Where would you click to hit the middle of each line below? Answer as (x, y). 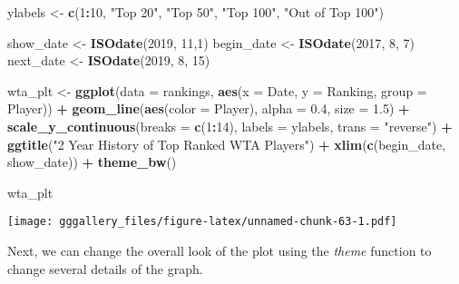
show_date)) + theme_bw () (92, 162)
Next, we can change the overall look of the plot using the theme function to (220, 250)
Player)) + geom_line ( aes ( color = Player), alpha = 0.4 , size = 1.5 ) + (209, 108)
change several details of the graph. (105, 268)
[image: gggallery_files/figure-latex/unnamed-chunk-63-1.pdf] (202, 222)
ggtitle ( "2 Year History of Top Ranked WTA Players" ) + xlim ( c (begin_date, (227, 144)
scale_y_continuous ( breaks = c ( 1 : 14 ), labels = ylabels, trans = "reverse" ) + (230, 126)
